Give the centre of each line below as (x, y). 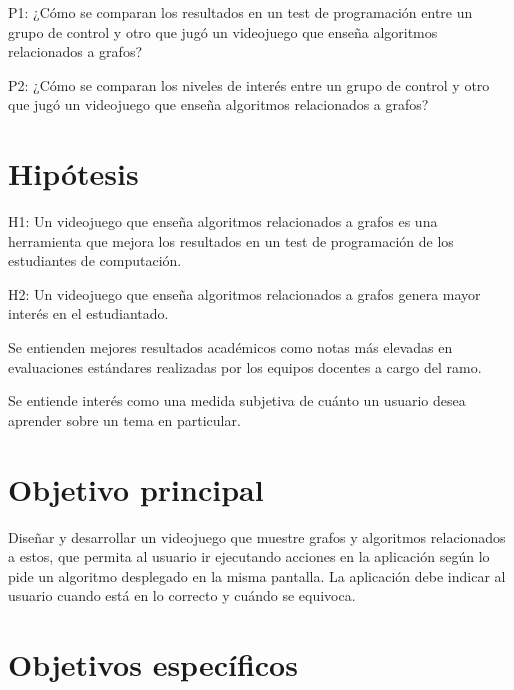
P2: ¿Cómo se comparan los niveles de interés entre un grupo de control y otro (249, 84)
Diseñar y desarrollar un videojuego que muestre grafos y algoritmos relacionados (257, 536)
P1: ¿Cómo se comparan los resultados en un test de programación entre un (240, 12)
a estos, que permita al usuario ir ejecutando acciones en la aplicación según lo (249, 556)
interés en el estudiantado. (88, 313)
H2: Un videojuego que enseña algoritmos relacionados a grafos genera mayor (244, 293)
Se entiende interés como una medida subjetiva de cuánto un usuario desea (237, 400)
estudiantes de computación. (95, 260)
